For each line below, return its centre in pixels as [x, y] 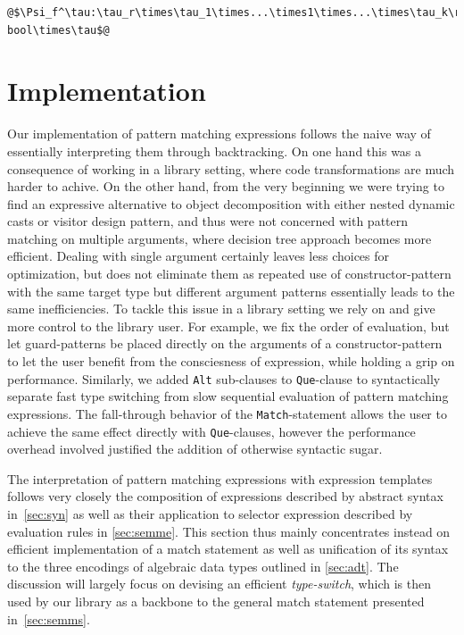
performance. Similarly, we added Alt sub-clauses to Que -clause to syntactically [224, 378]
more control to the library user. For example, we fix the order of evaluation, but [228, 326]
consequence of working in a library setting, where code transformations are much [231, 168]
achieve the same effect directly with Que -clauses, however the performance [211, 431]
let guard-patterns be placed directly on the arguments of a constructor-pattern [225, 343]
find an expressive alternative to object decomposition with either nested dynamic [231, 203]
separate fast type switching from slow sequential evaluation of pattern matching [228, 396]
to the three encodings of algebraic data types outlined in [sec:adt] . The [203, 566]
